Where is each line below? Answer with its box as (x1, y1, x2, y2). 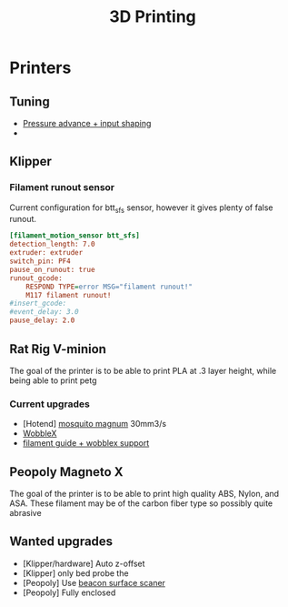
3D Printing (108, 6, 197, 27)
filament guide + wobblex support (22, 438, 150, 449)
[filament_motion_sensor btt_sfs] (9, 231, 141, 240)
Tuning (9, 94, 50, 109)
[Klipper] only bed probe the (22, 567, 129, 579)
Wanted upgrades (9, 534, 114, 550)
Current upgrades (9, 398, 91, 410)
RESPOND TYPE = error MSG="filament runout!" (25, 282, 194, 291)
